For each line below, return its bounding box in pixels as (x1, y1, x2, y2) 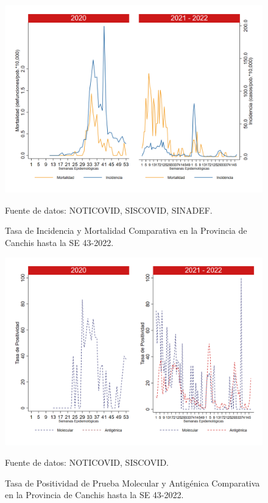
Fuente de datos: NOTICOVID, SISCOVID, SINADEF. (5, 203, 213, 216)
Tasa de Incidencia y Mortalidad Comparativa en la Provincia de (5, 224, 247, 237)
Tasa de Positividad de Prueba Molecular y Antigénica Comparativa (5, 476, 260, 489)
